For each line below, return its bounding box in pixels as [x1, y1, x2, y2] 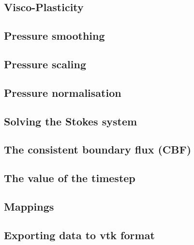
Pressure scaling [4, 56, 86, 71]
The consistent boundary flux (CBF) [4, 142, 192, 157]
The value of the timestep [4, 170, 135, 185]
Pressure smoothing [4, 28, 105, 43]
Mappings [4, 199, 54, 214]
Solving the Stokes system [4, 113, 137, 128]
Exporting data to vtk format [4, 227, 155, 242]
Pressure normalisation [4, 85, 121, 100]
